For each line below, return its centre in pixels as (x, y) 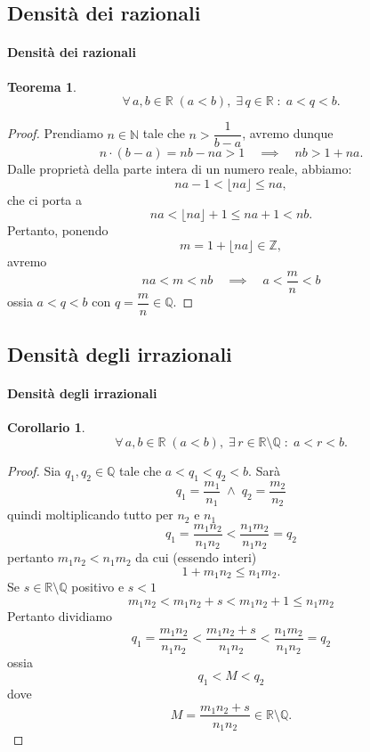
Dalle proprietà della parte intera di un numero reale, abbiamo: (180, 169)
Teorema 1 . (42, 86)
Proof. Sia (34, 470)
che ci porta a (45, 199)
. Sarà (264, 470)
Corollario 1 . (46, 427)
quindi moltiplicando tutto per (90, 515)
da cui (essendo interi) (196, 557)
